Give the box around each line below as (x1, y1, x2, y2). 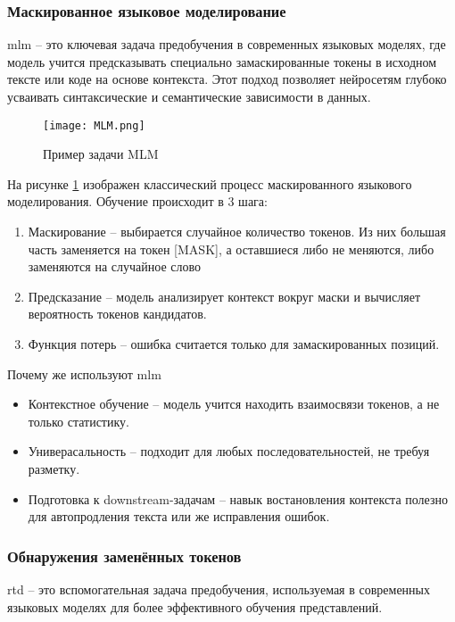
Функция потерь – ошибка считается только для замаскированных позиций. (28, 335, 440, 352)
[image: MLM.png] (43, 119, 145, 132)
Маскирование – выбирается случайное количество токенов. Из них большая (28, 222, 446, 241)
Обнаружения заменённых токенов (7, 544, 242, 567)
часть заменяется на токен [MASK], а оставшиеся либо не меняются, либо (28, 239, 434, 258)
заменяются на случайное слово (28, 257, 201, 276)
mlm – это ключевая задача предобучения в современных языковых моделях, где (7, 35, 446, 54)
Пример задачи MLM (43, 145, 159, 163)
